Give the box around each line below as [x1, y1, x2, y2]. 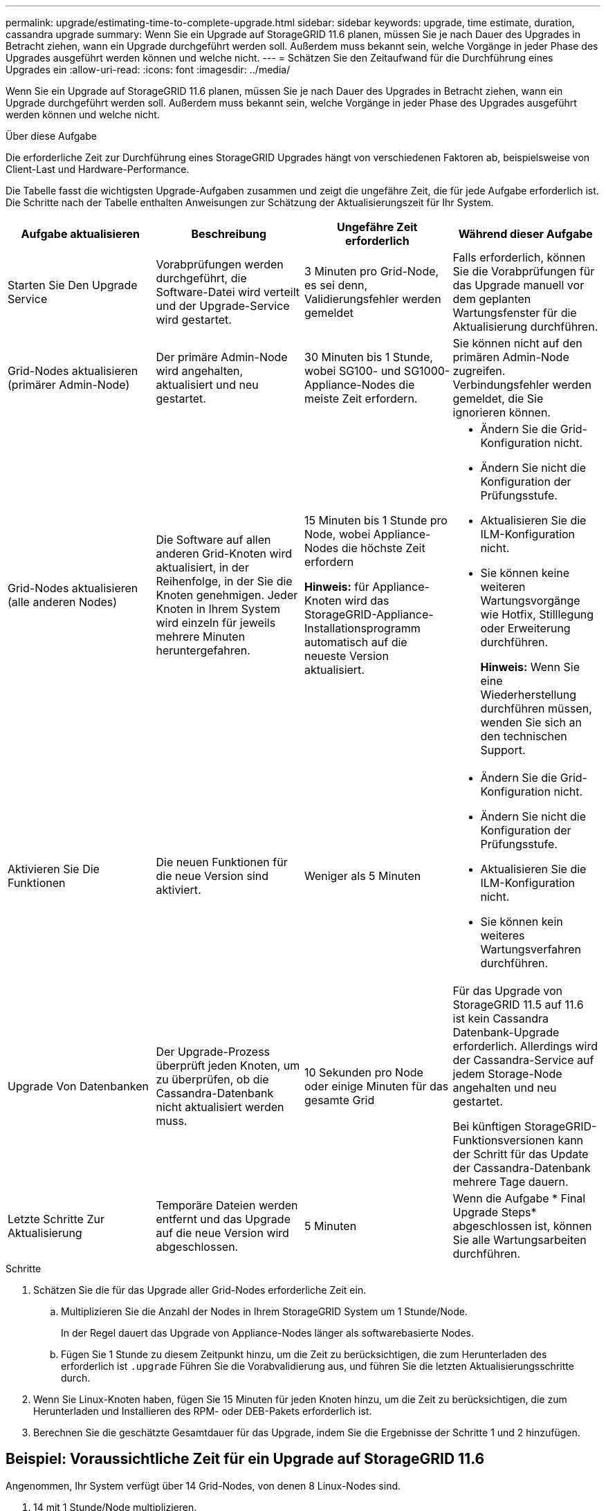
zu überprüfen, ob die [156, 1072, 269, 1086]
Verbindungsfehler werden [452, 378, 591, 392]
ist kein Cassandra [452, 1011, 549, 1025]
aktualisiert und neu [156, 378, 259, 392]
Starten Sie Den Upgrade [8, 278, 138, 292]
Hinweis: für [304, 580, 369, 594]
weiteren [480, 580, 526, 594]
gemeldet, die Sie [452, 392, 544, 405]
